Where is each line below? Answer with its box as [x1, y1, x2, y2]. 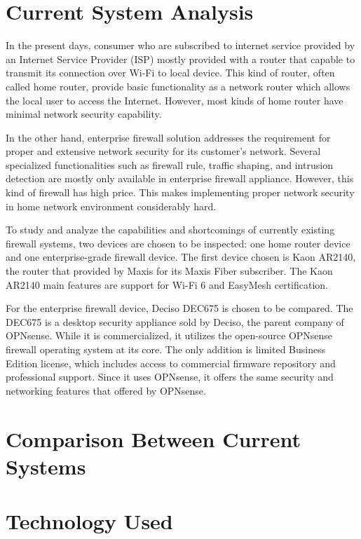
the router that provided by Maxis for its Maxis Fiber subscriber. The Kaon [6, 264, 333, 278]
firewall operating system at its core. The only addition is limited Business [6, 342, 326, 356]
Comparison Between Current [6, 424, 301, 453]
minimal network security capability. [6, 107, 162, 121]
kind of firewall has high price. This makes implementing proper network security [6, 185, 355, 200]
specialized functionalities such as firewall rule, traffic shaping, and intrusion [6, 157, 333, 172]
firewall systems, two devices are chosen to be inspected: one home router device [6, 236, 350, 250]
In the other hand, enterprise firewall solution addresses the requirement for [6, 130, 331, 144]
